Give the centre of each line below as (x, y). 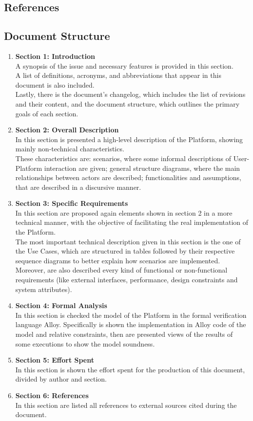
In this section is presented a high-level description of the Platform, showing (129, 139)
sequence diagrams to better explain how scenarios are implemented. (118, 260)
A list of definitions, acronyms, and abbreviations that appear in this (118, 75)
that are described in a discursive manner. (78, 187)
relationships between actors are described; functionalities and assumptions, (128, 177)
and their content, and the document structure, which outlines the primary (127, 103)
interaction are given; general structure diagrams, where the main (142, 168)
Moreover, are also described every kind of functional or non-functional (121, 270)
